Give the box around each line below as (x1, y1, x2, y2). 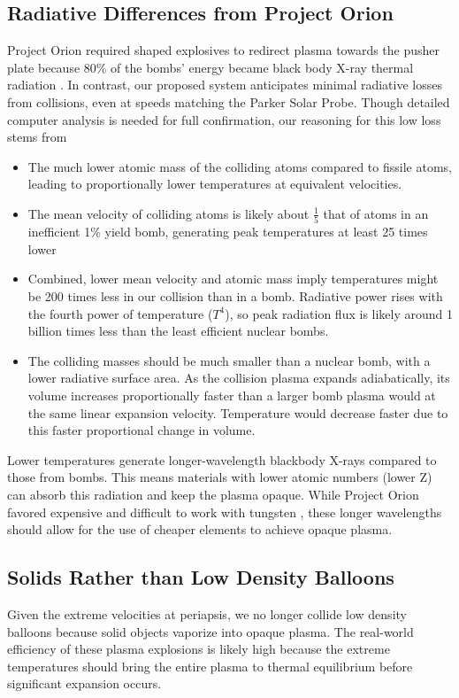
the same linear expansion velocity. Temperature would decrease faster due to (27, 403, 448, 422)
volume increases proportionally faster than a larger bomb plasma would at (27, 386, 436, 405)
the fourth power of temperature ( (27, 304, 213, 322)
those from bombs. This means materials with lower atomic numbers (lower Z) (7, 468, 432, 486)
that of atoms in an (323, 204, 429, 222)
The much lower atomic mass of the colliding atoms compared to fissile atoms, (27, 157, 452, 175)
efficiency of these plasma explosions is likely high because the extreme (7, 640, 390, 658)
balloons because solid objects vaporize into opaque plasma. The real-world (7, 622, 414, 640)
